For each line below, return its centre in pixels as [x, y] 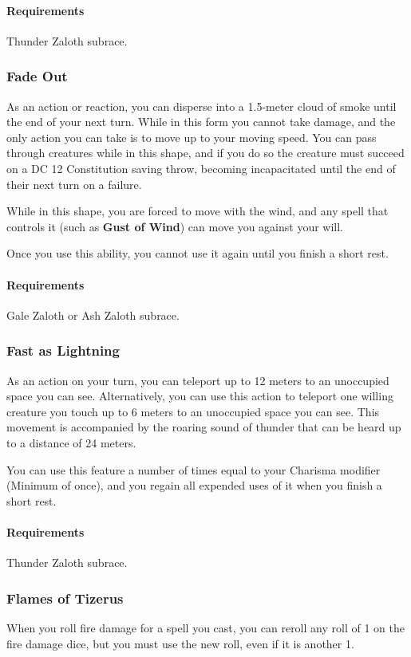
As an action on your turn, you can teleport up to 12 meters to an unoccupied [198, 380]
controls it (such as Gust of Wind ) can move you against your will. [175, 226]
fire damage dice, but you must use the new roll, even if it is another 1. [180, 643]
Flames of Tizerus [65, 598]
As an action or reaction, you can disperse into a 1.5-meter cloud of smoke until [202, 106]
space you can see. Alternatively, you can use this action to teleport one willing [200, 396]
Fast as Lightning [63, 350]
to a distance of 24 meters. [71, 442]
